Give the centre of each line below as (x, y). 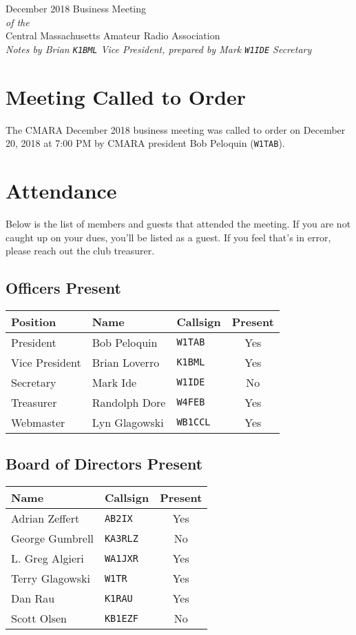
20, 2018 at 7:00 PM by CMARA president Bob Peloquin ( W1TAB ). (145, 143)
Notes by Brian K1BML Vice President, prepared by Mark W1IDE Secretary (159, 49)
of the (18, 22)
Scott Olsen (39, 618)
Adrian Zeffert (45, 518)
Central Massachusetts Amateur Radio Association (113, 36)
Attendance (61, 190)
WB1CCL (193, 422)
